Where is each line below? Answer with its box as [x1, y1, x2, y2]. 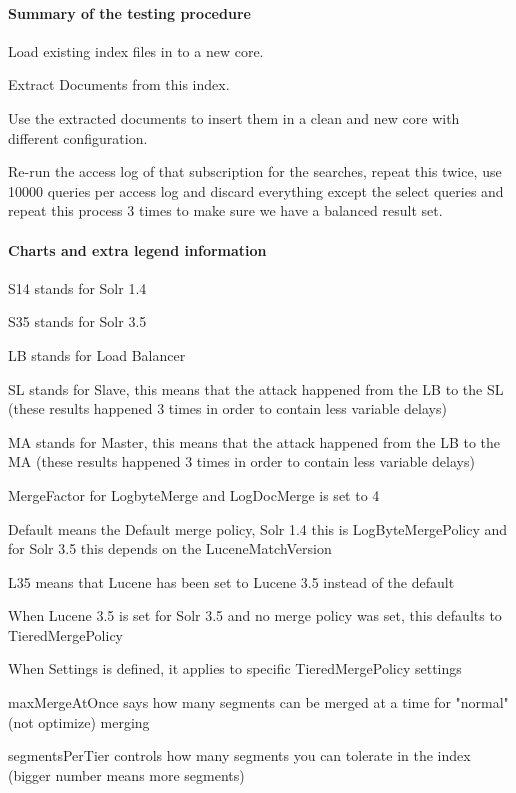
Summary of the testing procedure [8, 2, 251, 23]
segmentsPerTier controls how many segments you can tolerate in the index [8, 745, 471, 766]
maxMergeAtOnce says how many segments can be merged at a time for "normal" [8, 692, 509, 713]
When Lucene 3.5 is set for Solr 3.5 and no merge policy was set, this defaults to [8, 605, 502, 626]
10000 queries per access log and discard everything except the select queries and [8, 180, 504, 201]
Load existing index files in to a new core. [8, 40, 264, 61]
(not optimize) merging [8, 711, 150, 732]
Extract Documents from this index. [8, 74, 230, 95]
